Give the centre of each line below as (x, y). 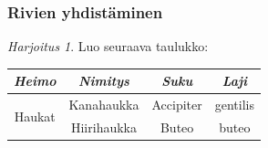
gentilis (235, 105)
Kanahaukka (104, 105)
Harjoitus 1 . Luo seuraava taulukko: (108, 46)
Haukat (35, 116)
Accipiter (177, 105)
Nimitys (104, 81)
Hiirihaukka (103, 127)
